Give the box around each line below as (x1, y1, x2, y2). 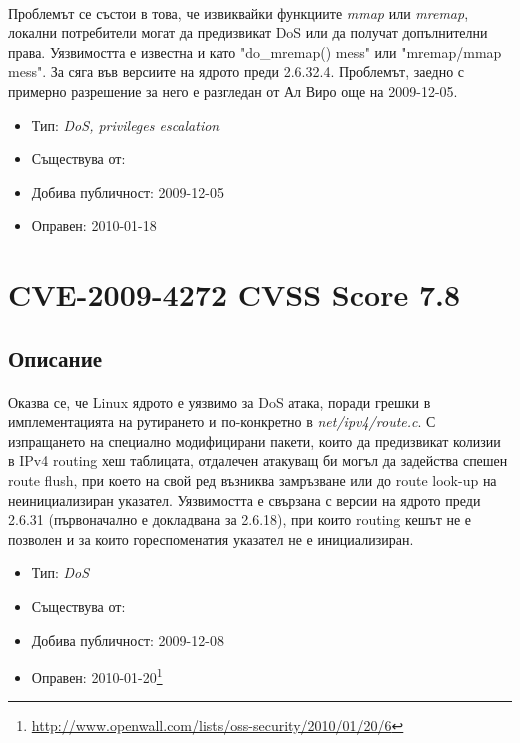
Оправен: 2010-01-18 (31, 215, 157, 236)
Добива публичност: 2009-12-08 (31, 629, 224, 650)
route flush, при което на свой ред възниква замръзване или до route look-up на (8, 470, 497, 491)
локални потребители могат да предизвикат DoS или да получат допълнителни (8, 22, 488, 43)
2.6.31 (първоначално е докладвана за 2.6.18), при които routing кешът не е (8, 509, 472, 530)
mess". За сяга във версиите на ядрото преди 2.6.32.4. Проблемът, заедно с (8, 61, 465, 82)
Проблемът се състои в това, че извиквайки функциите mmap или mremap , (8, 2, 469, 23)
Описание (8, 342, 103, 373)
